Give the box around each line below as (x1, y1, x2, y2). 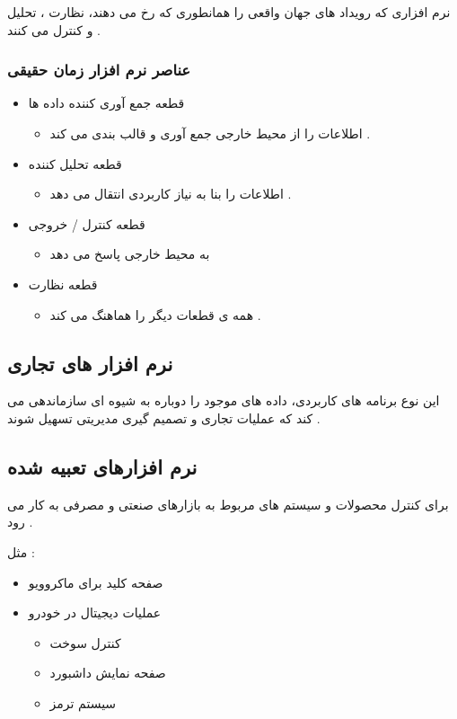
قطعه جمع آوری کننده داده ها (28, 93, 185, 112)
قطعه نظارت (28, 274, 98, 293)
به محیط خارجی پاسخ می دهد (49, 244, 210, 263)
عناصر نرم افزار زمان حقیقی (7, 58, 191, 81)
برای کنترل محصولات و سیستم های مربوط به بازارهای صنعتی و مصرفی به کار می (7, 494, 449, 513)
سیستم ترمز (49, 693, 117, 712)
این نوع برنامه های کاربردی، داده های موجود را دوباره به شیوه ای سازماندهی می (7, 391, 440, 410)
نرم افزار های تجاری (7, 349, 173, 377)
